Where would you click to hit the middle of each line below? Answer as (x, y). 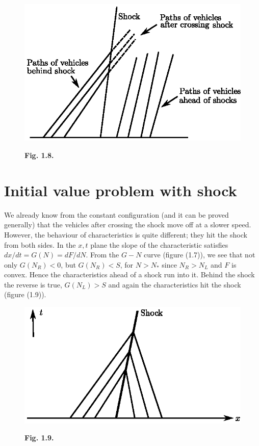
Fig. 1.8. (39, 155)
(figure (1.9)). (25, 294)
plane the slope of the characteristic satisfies (159, 244)
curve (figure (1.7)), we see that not (200, 255)
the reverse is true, (33, 284)
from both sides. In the (40, 244)
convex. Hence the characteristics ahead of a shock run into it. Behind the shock (129, 274)
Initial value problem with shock (121, 190)
